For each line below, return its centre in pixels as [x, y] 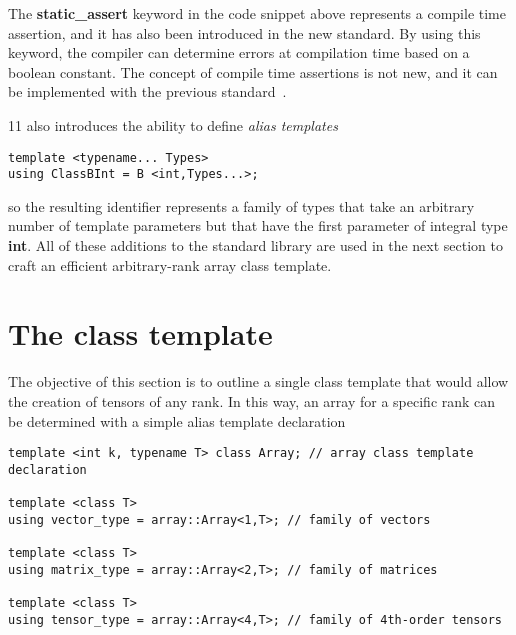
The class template [140, 333]
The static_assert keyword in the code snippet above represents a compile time [257, 13]
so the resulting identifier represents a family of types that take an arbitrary [241, 205]
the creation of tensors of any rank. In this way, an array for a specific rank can [252, 400]
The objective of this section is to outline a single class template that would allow [258, 381]
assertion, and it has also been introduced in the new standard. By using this [244, 32]
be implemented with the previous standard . [147, 91]
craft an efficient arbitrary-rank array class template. [170, 264]
